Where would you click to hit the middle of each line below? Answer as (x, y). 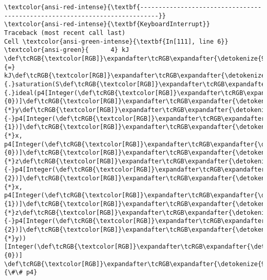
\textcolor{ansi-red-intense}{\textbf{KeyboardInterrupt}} (107, 24)
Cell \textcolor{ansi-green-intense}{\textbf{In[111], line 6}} (116, 41)
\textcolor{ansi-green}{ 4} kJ (67, 50)
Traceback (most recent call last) (65, 33)
